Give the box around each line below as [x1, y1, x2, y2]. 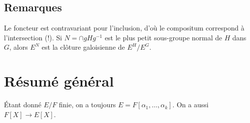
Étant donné [4, 99, 42, 110]
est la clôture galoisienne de [41, 42, 125, 52]
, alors [9, 42, 28, 52]
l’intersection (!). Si [4, 32, 62, 42]
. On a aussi [172, 99, 209, 110]
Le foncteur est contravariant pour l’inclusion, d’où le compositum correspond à [4, 23, 245, 33]
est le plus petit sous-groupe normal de [104, 32, 222, 42]
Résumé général [4, 71, 114, 91]
